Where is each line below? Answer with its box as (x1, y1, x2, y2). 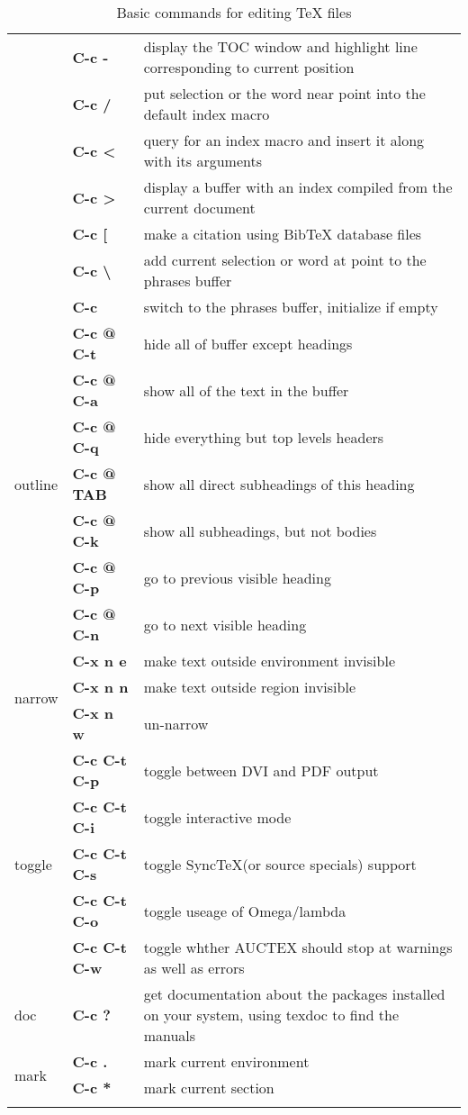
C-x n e (72, 650, 127, 671)
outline (14, 473, 58, 494)
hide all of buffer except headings (143, 332, 353, 354)
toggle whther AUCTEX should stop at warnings (143, 937, 453, 957)
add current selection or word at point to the (143, 249, 427, 270)
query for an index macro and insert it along (143, 130, 425, 150)
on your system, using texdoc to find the (143, 1004, 400, 1025)
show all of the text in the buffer (143, 379, 349, 401)
